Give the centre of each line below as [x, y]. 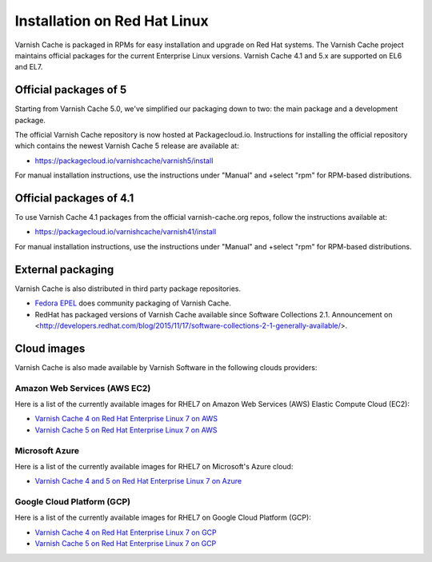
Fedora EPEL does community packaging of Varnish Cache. [133, 303]
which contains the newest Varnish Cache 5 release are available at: [127, 146]
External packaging [64, 269]
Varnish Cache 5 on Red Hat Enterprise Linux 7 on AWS [126, 430]
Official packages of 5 [71, 90]
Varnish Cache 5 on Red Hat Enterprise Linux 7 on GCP [126, 544]
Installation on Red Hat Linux [112, 21]
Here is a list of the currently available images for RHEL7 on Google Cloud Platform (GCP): [163, 518]
